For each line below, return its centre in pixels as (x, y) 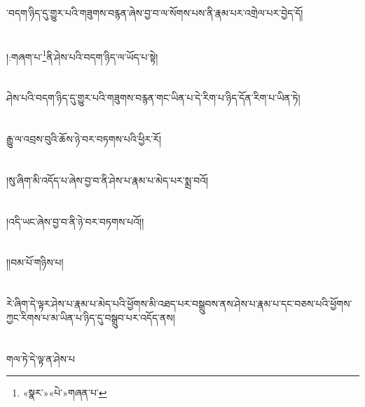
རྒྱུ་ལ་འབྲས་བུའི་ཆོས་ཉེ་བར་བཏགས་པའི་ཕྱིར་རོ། (84, 139)
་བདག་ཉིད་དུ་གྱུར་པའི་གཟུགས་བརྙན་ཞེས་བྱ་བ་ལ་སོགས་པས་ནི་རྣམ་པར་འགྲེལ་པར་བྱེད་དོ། (155, 13)
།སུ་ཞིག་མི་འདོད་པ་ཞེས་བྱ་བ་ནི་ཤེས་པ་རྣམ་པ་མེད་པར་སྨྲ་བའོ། (108, 180)
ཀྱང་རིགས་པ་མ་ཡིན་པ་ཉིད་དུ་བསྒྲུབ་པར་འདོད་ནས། (91, 317)
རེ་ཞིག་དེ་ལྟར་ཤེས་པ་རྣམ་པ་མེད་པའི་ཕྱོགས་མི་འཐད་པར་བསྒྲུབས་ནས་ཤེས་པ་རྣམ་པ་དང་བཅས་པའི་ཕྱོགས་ (179, 304)
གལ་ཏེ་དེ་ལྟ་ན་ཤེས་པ (41, 358)
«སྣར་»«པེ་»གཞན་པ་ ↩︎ (65, 393)
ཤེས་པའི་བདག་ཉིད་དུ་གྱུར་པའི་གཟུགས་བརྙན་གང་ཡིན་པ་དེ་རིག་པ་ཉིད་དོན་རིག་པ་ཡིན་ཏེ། (153, 98)
